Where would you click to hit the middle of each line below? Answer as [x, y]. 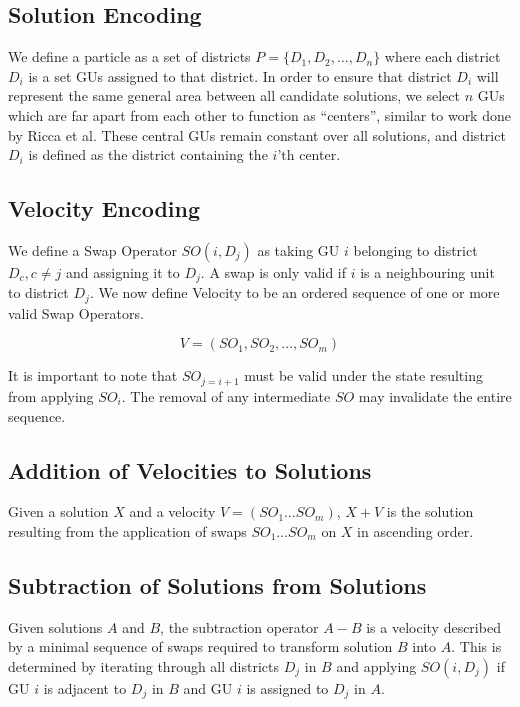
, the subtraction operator [239, 626]
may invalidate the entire [435, 395]
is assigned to [287, 687]
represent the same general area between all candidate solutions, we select [234, 95]
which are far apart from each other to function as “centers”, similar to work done [259, 114]
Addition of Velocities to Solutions [190, 469]
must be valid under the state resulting [363, 375]
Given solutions [55, 626]
